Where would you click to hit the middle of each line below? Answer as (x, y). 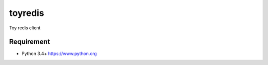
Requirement (30, 42)
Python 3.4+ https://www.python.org (59, 54)
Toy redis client (25, 28)
